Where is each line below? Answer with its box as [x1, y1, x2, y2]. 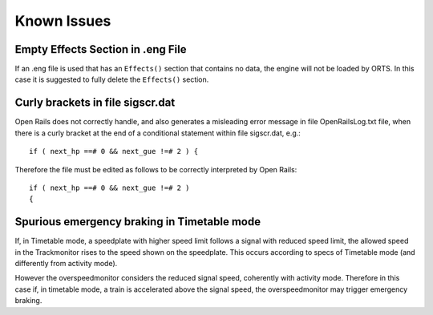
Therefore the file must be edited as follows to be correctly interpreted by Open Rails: [14, 164, 297, 174]
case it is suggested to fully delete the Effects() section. [14, 75, 209, 84]
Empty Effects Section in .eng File [14, 42, 187, 56]
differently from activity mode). [14, 259, 118, 268]
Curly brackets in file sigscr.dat [14, 96, 176, 110]
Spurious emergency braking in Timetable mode [14, 215, 261, 228]
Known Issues [14, 12, 111, 30]
